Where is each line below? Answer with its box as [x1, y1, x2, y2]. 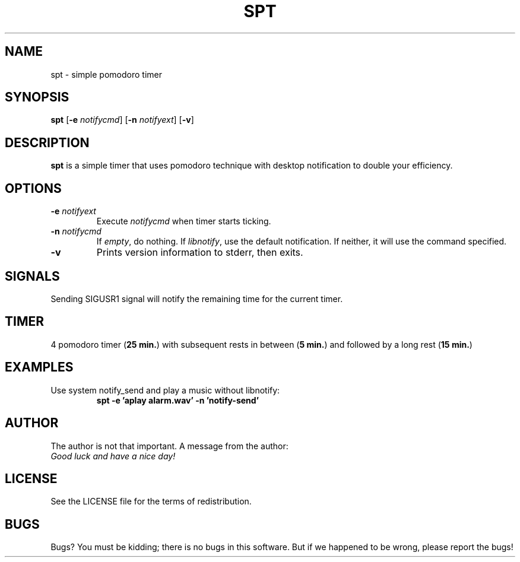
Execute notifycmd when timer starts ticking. [96, 216, 271, 227]
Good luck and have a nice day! [50, 450, 176, 461]
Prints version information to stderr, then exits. [96, 246, 303, 259]
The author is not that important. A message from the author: [50, 440, 288, 451]
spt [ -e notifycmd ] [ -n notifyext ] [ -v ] [50, 115, 194, 125]
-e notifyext [50, 206, 96, 217]
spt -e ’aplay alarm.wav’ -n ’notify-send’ [96, 395, 259, 405]
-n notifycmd [50, 226, 102, 237]
